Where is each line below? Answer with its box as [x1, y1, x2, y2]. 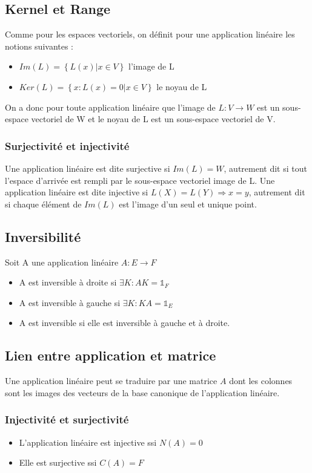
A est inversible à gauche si [19, 296, 121, 308]
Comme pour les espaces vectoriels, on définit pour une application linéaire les [5, 28, 295, 41]
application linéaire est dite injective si [5, 186, 148, 198]
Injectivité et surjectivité [5, 412, 129, 427]
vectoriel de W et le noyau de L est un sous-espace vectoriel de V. [31, 113, 276, 125]
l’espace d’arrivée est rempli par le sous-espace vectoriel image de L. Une [5, 174, 275, 186]
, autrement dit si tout [224, 161, 307, 174]
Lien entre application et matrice [5, 346, 216, 365]
